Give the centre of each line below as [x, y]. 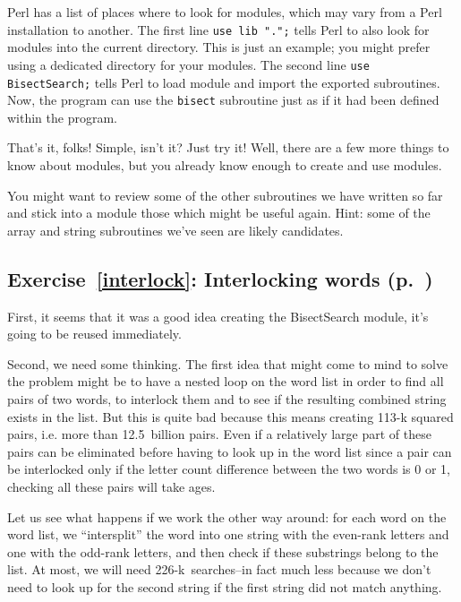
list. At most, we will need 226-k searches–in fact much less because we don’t [219, 569]
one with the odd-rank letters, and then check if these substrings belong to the [223, 551]
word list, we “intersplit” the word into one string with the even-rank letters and [228, 534]
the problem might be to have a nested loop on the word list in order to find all [226, 381]
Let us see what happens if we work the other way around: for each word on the [227, 516]
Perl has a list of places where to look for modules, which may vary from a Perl [225, 12]
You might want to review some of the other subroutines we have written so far [225, 195]
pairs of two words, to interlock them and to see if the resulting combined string [227, 398]
